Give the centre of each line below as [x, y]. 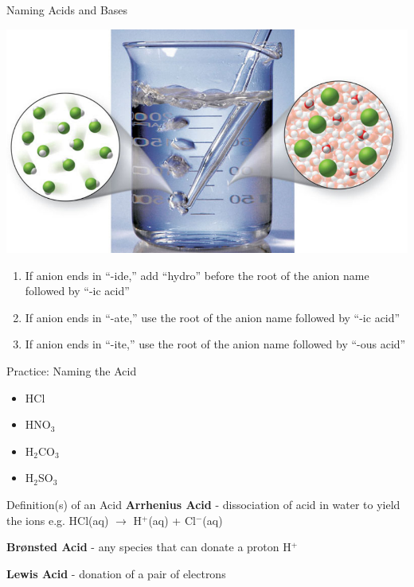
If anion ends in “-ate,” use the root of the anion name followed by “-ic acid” [213, 317]
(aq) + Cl [172, 520]
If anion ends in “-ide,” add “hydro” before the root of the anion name [197, 275]
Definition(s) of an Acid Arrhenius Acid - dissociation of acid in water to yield [203, 504]
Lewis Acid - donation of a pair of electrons [116, 573]
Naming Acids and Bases [67, 10]
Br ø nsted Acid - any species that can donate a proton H [149, 547]
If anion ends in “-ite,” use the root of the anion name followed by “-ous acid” [215, 344]
